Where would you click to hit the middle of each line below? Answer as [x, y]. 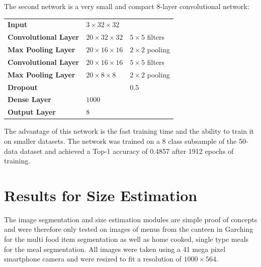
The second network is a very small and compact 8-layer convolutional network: [127, 6]
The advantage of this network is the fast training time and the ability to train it [129, 131]
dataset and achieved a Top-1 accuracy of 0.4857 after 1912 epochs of [127, 151]
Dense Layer [29, 99]
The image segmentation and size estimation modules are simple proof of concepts [131, 219]
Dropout [23, 87]
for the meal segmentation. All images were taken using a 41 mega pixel [115, 249]
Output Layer [32, 112]
